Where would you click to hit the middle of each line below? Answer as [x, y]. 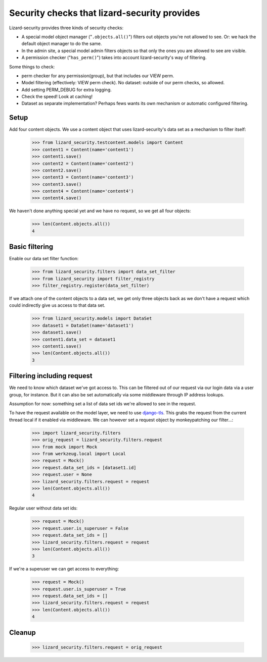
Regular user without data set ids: [43, 508]
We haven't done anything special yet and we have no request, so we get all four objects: [100, 211]
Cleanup [22, 633]
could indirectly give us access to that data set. [57, 305]
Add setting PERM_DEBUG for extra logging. [67, 90]
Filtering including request [51, 376]
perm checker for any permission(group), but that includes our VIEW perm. [98, 76]
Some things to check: [32, 66]
